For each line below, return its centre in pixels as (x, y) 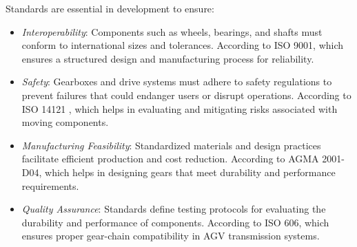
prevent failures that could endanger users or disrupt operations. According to (186, 95)
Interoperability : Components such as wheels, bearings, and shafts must (172, 31)
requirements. (50, 185)
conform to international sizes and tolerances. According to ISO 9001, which (183, 45)
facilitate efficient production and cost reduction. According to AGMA (170, 159)
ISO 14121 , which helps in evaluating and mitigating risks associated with (180, 108)
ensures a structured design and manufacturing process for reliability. (168, 58)
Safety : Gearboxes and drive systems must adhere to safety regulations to (177, 82)
